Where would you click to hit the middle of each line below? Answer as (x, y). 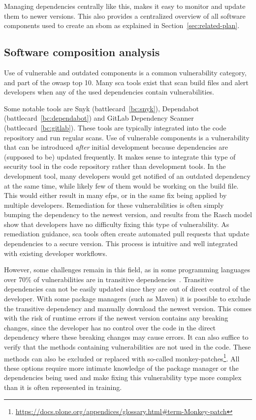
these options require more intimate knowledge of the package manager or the (121, 368)
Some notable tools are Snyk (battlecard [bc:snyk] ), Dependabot (101, 108)
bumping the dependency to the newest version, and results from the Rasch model (128, 214)
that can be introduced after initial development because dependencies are (116, 147)
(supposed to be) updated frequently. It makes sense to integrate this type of (120, 156)
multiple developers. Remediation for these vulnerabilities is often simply (114, 205)
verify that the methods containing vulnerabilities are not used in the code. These (128, 347)
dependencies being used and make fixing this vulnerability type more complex (123, 377)
